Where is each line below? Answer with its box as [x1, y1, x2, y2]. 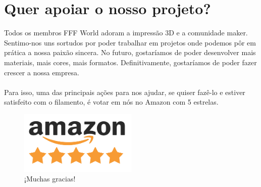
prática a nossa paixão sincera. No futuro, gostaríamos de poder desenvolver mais [4, 47, 256, 58]
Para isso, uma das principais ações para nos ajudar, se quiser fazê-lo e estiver [4, 86, 245, 97]
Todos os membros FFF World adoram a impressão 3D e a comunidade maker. [4, 27, 248, 38]
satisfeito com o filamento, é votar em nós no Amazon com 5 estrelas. [4, 97, 219, 107]
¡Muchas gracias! [24, 173, 76, 184]
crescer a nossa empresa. [4, 67, 79, 77]
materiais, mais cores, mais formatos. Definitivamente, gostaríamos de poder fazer [4, 57, 257, 67]
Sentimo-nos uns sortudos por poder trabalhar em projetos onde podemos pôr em [4, 37, 256, 48]
